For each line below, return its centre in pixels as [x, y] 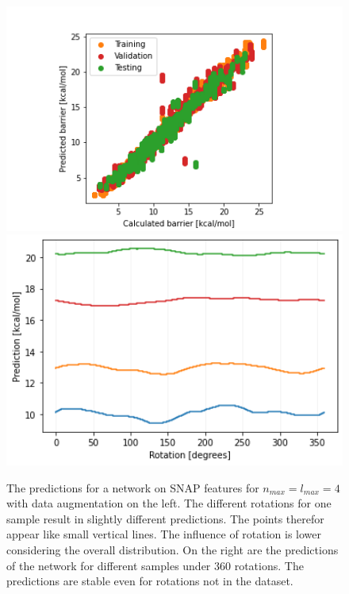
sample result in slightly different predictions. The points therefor [165, 518]
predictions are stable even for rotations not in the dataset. [150, 581]
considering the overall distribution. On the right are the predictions [173, 550]
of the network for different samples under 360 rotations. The [155, 565]
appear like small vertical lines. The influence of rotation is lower [164, 534]
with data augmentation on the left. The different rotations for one [169, 503]
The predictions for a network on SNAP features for [133, 487]
